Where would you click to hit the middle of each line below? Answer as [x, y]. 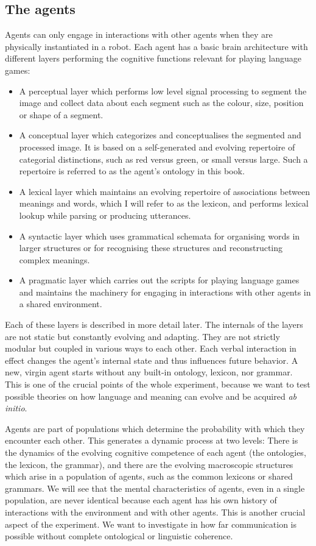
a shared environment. [61, 304]
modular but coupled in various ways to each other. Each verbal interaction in [151, 348]
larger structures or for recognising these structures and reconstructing [151, 248]
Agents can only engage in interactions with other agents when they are [139, 34]
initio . [16, 408]
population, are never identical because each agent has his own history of [141, 500]
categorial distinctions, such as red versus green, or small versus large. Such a [163, 159]
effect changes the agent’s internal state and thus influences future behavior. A [152, 360]
